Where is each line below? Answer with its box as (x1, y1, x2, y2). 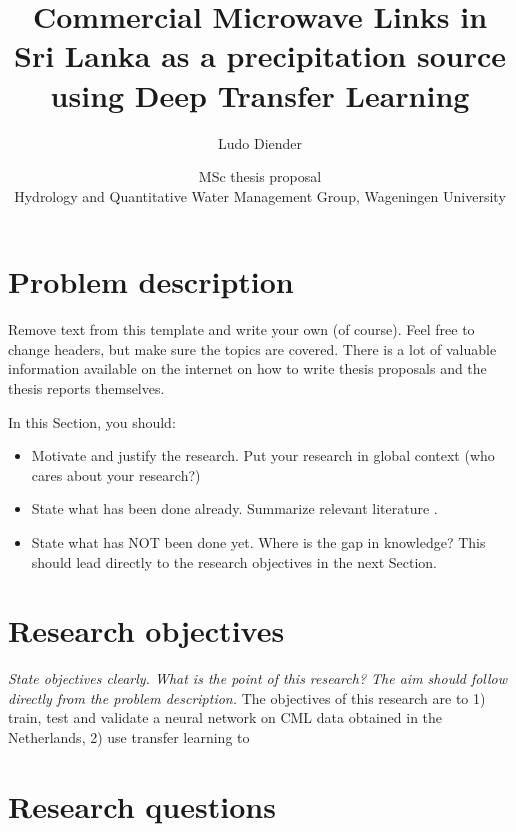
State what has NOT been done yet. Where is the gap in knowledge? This (31, 531, 486, 552)
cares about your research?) (31, 464, 201, 485)
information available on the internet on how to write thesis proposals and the (8, 358, 487, 379)
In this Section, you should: (8, 411, 176, 432)
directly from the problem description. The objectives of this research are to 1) (8, 687, 486, 708)
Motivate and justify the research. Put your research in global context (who (31, 445, 495, 466)
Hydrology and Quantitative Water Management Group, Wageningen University (14, 185, 506, 206)
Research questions (8, 785, 276, 826)
